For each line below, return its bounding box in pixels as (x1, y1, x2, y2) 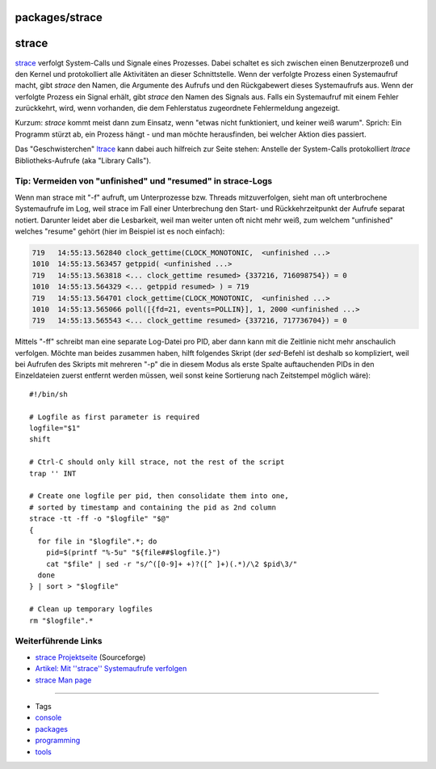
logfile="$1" (29, 424, 81, 433)
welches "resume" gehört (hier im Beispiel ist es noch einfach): (15, 226, 225, 236)
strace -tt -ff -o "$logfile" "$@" (29, 514, 170, 523)
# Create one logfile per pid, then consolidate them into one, (29, 492, 290, 501)
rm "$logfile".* (29, 615, 94, 625)
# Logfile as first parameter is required (29, 412, 200, 421)
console (35, 712, 62, 723)
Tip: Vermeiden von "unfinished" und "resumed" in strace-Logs (15, 175, 273, 187)
